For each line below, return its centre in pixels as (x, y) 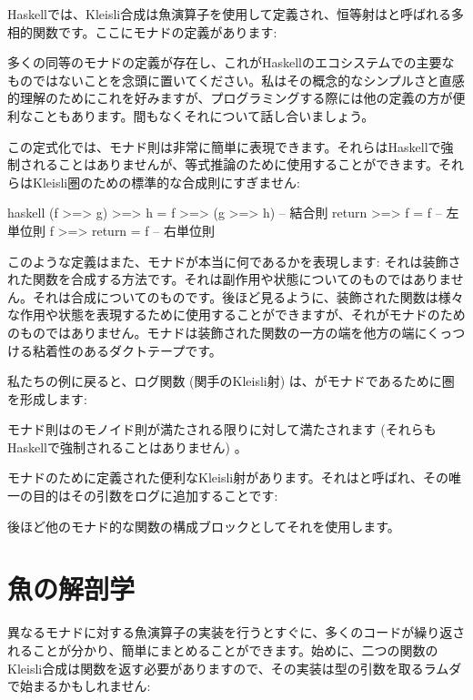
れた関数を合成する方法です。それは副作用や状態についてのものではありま (229, 279)
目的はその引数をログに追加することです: (155, 496)
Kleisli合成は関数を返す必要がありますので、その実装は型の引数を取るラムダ (235, 668)
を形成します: (47, 398)
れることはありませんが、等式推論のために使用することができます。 (235, 164)
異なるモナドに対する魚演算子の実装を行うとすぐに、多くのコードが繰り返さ (236, 632)
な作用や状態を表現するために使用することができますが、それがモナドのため (236, 314)
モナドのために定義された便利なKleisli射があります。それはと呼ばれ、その (228, 477)
